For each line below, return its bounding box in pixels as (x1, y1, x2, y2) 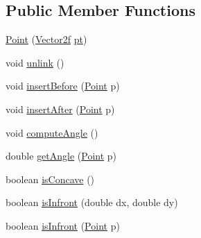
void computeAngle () (6, 125, 98, 139)
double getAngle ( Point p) (6, 148, 117, 163)
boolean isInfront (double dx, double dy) (6, 195, 178, 210)
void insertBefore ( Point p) (6, 78, 120, 93)
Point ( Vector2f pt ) (6, 32, 87, 46)
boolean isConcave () (6, 171, 95, 186)
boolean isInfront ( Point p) (6, 218, 120, 232)
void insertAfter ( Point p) (6, 101, 115, 116)
